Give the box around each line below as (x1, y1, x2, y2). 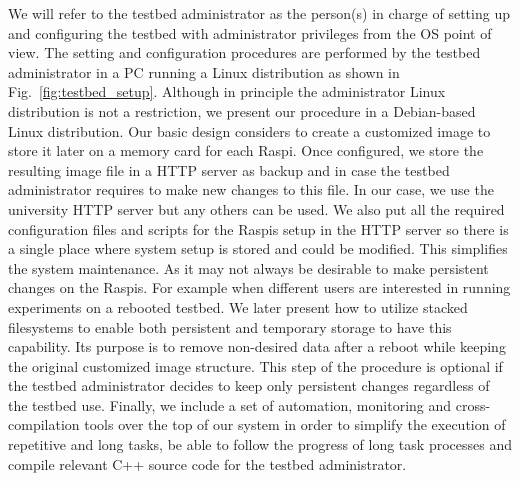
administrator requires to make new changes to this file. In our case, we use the (8, 179, 494, 200)
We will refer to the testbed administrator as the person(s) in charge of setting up (8, 3, 510, 23)
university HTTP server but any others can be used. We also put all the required (8, 198, 505, 219)
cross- (455, 394, 491, 415)
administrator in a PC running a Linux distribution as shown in (8, 61, 400, 82)
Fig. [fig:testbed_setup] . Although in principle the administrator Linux (8, 81, 446, 102)
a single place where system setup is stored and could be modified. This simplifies (8, 238, 508, 259)
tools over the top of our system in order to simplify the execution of (84, 414, 506, 435)
